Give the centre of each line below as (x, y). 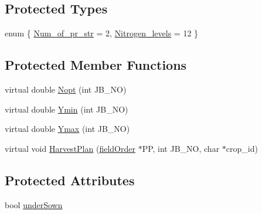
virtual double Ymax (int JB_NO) (67, 129)
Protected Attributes (70, 180)
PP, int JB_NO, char (181, 148)
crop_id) (242, 148)
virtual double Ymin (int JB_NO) (67, 109)
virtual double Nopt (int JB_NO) (66, 89)
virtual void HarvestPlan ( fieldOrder (70, 148)
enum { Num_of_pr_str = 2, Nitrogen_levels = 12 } (102, 33)
